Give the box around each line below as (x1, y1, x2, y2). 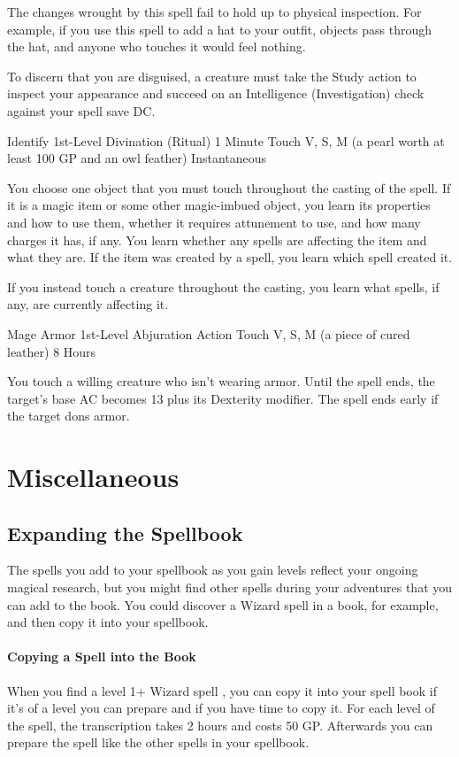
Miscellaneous (7, 459, 180, 495)
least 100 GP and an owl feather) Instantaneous (7, 149, 267, 167)
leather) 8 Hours (7, 342, 96, 360)
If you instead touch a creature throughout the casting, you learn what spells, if (7, 277, 440, 296)
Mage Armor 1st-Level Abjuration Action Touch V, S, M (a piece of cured (7, 324, 410, 343)
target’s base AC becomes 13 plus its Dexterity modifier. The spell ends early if (7, 389, 439, 407)
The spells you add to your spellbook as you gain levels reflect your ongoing (7, 560, 418, 579)
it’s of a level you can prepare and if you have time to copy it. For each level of (7, 699, 435, 717)
